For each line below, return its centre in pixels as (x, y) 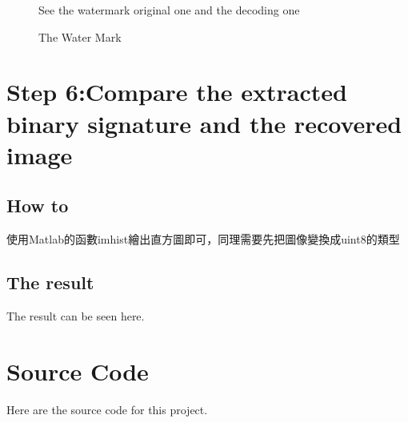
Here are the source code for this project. (107, 409)
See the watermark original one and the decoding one (169, 10)
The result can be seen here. (76, 315)
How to (38, 205)
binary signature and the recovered (204, 123)
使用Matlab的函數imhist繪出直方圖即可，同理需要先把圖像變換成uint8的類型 (203, 239)
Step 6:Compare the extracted (177, 92)
